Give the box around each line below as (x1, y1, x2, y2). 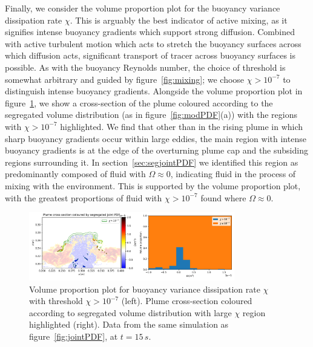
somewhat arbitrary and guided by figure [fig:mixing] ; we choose (5, 73, 245, 85)
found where (200, 191, 246, 204)
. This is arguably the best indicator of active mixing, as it (70, 13, 288, 26)
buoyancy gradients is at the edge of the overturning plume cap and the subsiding (5, 144, 308, 157)
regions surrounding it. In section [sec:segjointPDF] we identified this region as (5, 155, 298, 168)
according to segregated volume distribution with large (29, 306, 232, 319)
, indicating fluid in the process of (170, 167, 296, 180)
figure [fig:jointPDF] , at (29, 330, 118, 342)
